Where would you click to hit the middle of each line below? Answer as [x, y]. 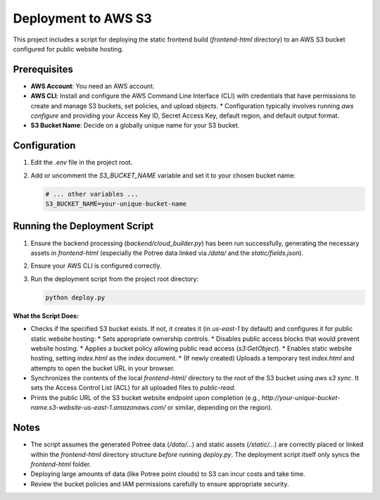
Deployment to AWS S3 [83, 18]
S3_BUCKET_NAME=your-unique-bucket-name [116, 204]
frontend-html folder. [61, 464]
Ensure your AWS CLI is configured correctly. [96, 266]
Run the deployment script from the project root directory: [115, 279]
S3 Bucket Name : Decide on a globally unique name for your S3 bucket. [135, 125]
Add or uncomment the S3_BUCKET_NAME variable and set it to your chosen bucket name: [163, 175]
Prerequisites [43, 69]
